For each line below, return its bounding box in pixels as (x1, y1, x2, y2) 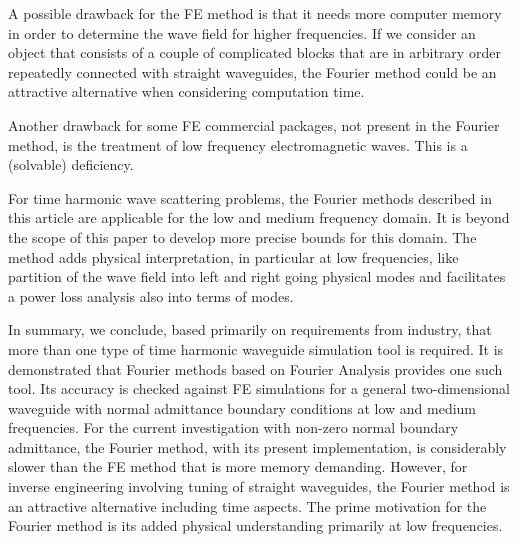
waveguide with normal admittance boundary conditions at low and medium (8, 397, 477, 418)
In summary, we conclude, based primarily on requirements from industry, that (8, 319, 492, 340)
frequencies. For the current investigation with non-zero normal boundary (8, 417, 459, 438)
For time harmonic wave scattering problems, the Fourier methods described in (8, 187, 492, 208)
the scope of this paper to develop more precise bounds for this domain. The (8, 226, 477, 247)
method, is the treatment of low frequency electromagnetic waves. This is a (8, 134, 468, 155)
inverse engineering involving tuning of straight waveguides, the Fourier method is (8, 476, 510, 497)
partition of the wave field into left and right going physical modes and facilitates (8, 266, 506, 287)
